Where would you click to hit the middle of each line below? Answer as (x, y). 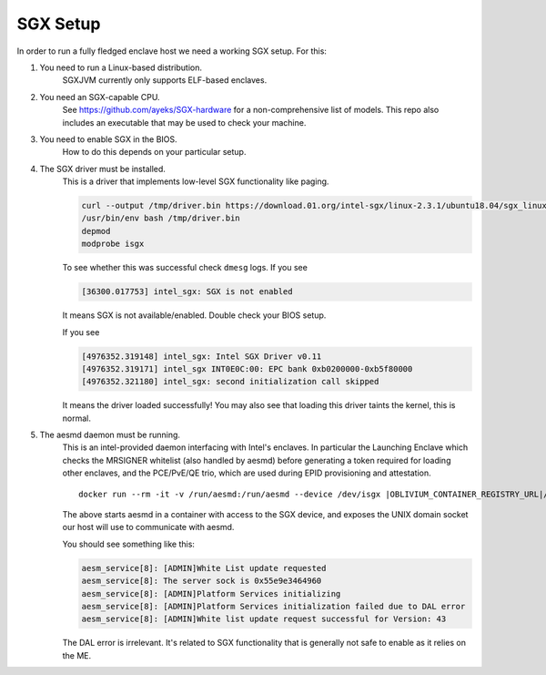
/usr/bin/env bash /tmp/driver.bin (161, 218)
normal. (76, 418)
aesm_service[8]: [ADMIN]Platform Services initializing (211, 593)
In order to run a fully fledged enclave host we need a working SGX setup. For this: (172, 51)
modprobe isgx (113, 244)
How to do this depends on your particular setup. (154, 152)
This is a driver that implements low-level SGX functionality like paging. (196, 181)
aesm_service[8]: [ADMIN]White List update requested (204, 568)
